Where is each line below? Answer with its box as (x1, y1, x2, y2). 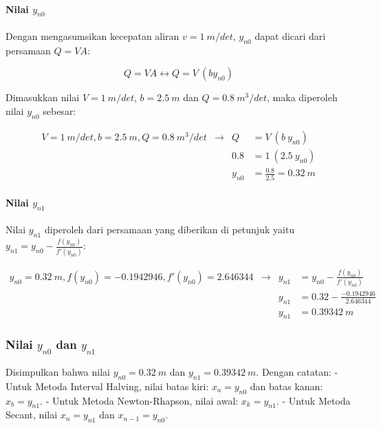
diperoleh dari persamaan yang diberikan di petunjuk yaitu (44, 222, 295, 237)
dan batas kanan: (250, 378, 323, 393)
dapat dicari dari (254, 29, 326, 43)
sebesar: (43, 103, 76, 118)
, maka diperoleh (267, 90, 338, 105)
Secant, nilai (6, 407, 58, 422)
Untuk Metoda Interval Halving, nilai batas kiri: (6, 378, 209, 393)
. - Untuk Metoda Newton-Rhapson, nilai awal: (40, 393, 239, 407)
